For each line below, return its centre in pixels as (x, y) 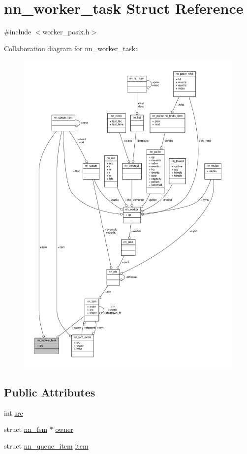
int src (14, 412)
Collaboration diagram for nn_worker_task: (71, 48)
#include (18, 32)
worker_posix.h (66, 32)
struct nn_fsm (26, 429)
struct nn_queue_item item (46, 445)
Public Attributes (50, 392)
